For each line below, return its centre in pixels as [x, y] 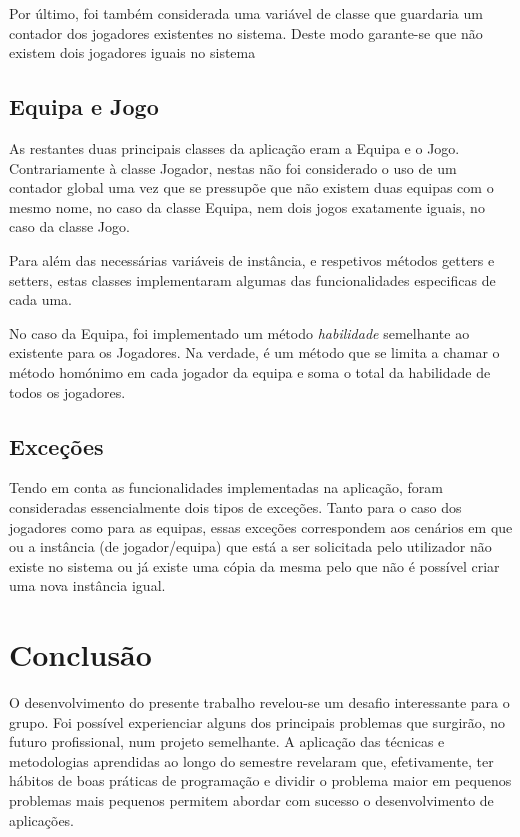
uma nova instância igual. [87, 585]
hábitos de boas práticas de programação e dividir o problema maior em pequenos [260, 780]
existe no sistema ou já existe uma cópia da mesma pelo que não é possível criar [254, 565]
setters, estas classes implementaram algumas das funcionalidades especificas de [252, 279]
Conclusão [80, 654]
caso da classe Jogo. [69, 226]
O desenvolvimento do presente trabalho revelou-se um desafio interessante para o [259, 702]
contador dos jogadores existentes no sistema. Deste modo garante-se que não [246, 32]
